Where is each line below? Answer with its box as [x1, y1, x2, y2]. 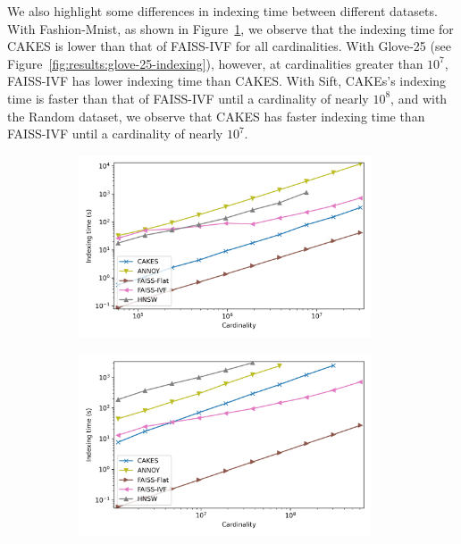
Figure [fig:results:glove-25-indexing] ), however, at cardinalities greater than [7, 54, 423, 72]
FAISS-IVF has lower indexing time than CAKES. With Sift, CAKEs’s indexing [7, 71, 447, 90]
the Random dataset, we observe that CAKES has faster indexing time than [7, 106, 425, 125]
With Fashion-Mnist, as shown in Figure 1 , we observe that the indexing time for [7, 19, 454, 38]
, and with [390, 88, 448, 107]
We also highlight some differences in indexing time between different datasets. [7, 2, 438, 20]
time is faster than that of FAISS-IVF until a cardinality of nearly [7, 88, 369, 107]
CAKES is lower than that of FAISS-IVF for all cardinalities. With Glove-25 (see [7, 37, 451, 55]
